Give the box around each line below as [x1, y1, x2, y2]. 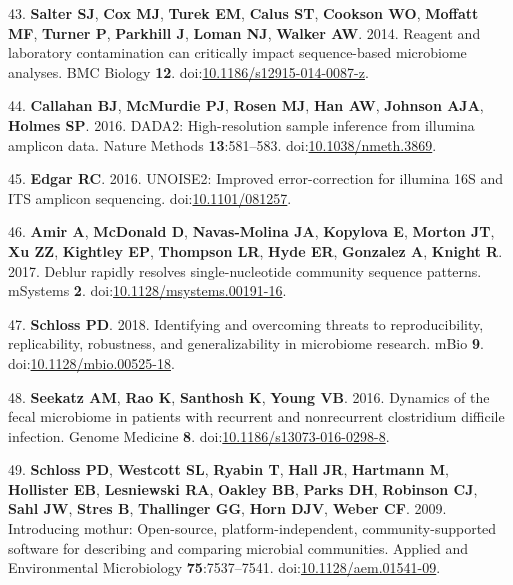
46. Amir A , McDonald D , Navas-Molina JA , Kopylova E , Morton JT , [8, 221, 495, 242]
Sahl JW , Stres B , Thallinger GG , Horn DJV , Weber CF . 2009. [8, 498, 447, 519]
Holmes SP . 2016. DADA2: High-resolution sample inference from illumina [8, 114, 475, 135]
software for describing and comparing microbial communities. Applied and [8, 537, 469, 558]
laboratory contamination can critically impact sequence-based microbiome [8, 42, 467, 63]
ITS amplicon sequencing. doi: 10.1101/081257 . [8, 187, 292, 208]
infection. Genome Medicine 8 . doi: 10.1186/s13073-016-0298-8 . [8, 425, 390, 446]
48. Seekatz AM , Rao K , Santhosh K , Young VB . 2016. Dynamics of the [8, 386, 490, 407]
